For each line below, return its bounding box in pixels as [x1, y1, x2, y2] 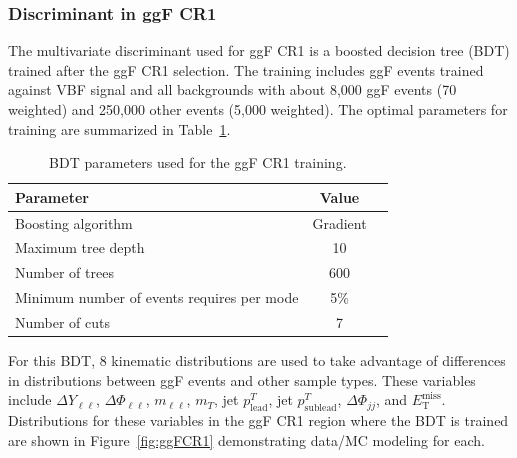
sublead [304, 403, 337, 414]
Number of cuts [15, 312, 111, 332]
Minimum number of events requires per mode [15, 287, 299, 308]
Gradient [312, 212, 367, 233]
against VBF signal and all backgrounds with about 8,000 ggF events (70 [8, 79, 457, 100]
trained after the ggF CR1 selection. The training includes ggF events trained [8, 59, 484, 80]
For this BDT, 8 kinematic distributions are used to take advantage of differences [8, 350, 506, 371]
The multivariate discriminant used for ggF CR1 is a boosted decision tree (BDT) [8, 40, 510, 61]
